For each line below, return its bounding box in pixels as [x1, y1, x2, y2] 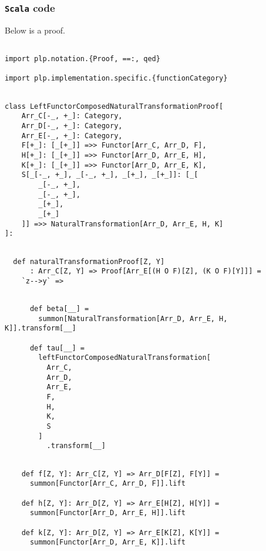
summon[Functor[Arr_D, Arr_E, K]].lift [29, 538, 186, 547]
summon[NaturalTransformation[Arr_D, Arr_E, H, [38, 314, 228, 323]
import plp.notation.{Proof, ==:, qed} [5, 55, 160, 64]
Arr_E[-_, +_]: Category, [21, 131, 123, 140]
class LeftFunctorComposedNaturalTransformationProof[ [5, 102, 224, 111]
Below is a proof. [5, 24, 65, 36]
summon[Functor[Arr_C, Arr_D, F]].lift [29, 479, 186, 488]
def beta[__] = [29, 305, 89, 313]
